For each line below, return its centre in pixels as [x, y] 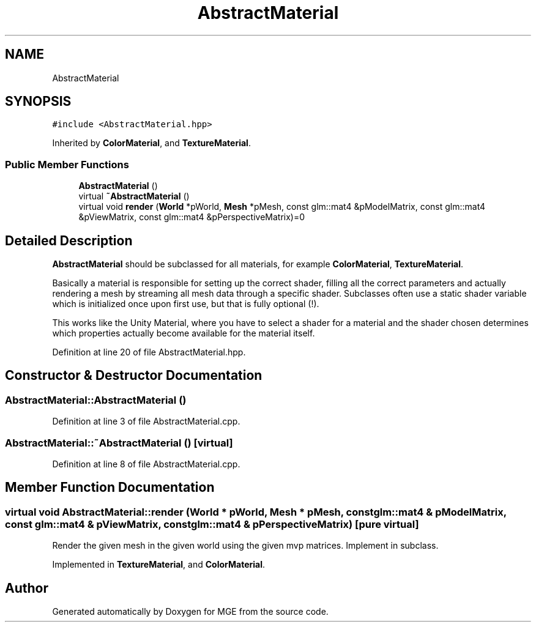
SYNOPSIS [38, 102]
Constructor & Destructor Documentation [134, 376]
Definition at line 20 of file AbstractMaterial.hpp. [149, 352]
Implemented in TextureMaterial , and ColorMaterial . [159, 565]
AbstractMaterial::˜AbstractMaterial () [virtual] [119, 443]
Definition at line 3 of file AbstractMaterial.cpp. [146, 421]
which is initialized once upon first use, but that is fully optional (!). [186, 304]
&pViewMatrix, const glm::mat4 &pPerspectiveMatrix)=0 [192, 217]
